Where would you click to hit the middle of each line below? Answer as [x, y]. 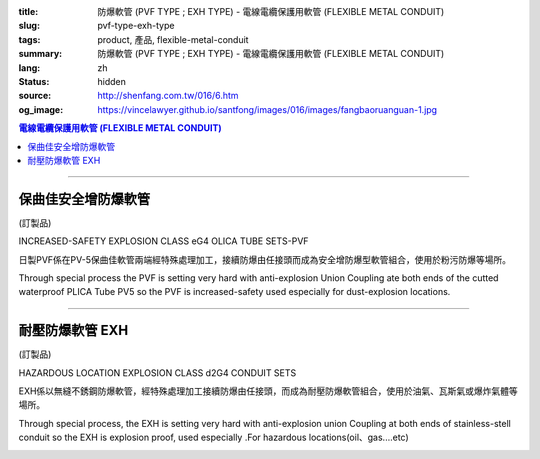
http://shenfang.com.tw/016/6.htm [168, 96]
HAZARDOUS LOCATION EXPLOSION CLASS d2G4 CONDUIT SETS [157, 372]
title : [28, 11]
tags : [29, 39]
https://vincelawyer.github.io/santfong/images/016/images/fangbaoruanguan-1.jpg [267, 109]
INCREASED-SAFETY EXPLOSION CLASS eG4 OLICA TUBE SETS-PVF [163, 241]
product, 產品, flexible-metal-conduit [173, 39]
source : [35, 96]
